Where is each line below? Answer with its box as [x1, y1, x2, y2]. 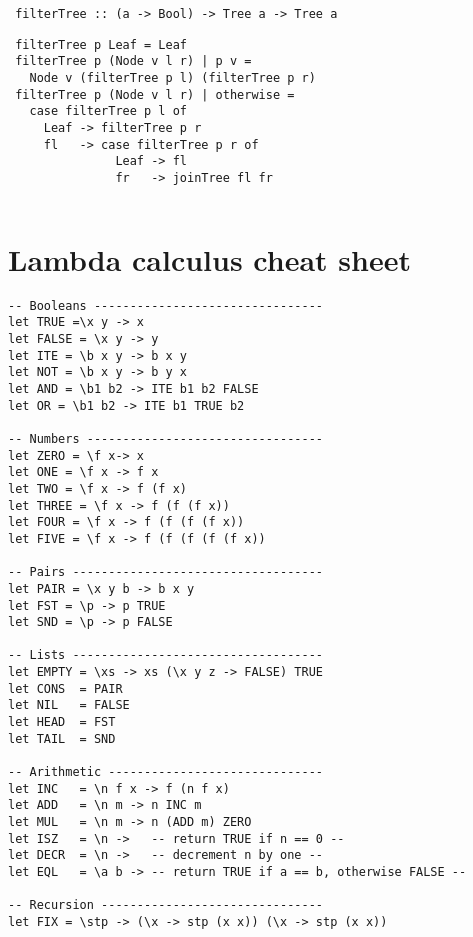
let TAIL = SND [8, 731, 116, 746]
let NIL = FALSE [8, 698, 130, 713]
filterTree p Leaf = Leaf [15, 37, 187, 52]
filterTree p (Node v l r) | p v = [15, 54, 252, 69]
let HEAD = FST [8, 715, 116, 730]
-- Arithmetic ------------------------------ [8, 765, 323, 780]
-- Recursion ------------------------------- [8, 898, 323, 913]
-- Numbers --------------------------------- [8, 431, 323, 446]
